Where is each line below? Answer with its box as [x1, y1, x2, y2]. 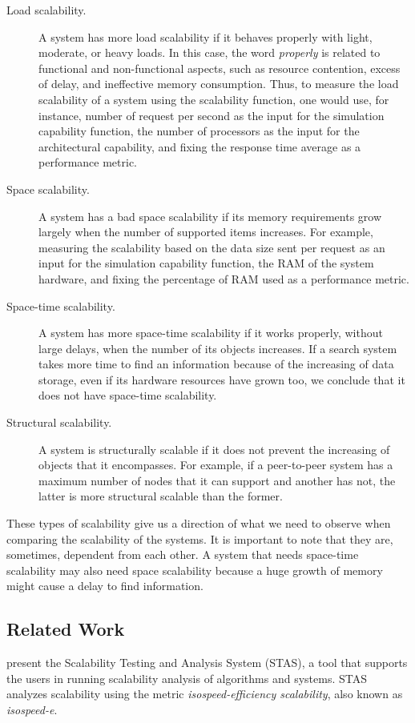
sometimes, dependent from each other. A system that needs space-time [6, 546, 359, 563]
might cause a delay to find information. [6, 577, 203, 594]
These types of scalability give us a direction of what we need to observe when [6, 515, 391, 532]
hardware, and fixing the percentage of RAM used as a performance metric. [38, 270, 409, 287]
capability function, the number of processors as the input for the [38, 123, 360, 139]
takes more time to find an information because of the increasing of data [38, 355, 394, 372]
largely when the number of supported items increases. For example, [38, 223, 373, 240]
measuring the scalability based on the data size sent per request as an [38, 239, 385, 255]
